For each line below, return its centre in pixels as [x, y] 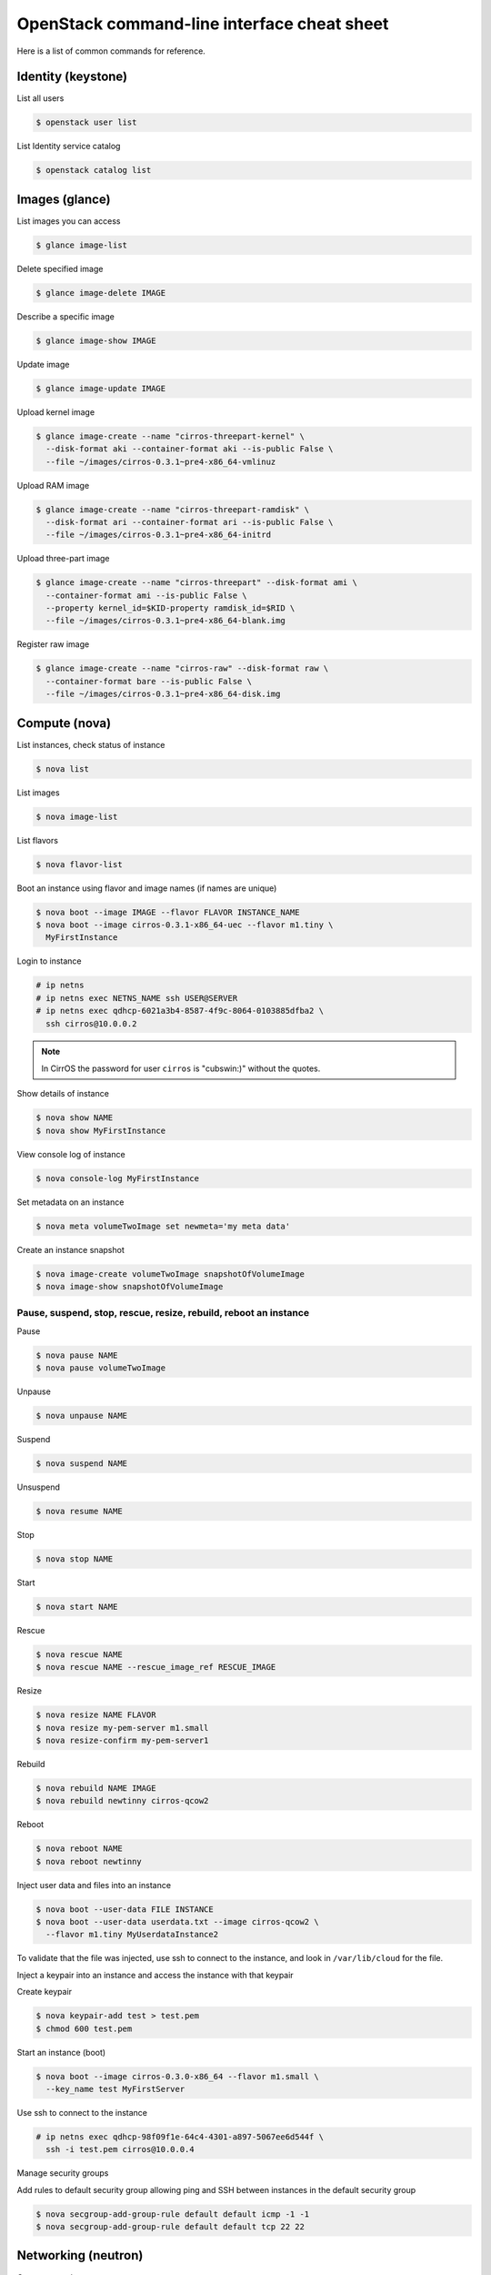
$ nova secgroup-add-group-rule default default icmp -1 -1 [173, 2214]
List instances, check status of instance [91, 744]
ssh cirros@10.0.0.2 [91, 1023]
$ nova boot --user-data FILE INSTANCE [125, 1909]
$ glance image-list [81, 245]
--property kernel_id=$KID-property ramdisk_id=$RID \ [170, 608]
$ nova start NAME [77, 1607]
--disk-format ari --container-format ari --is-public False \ [190, 522]
